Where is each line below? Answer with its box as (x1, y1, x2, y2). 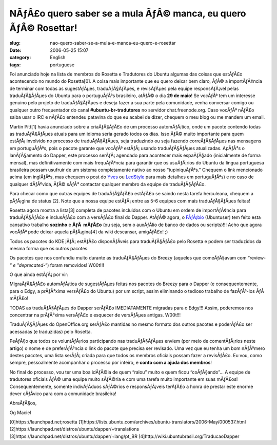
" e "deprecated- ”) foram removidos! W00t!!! (9, 262, 105, 268)
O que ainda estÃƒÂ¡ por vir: (9, 271, 69, 277)
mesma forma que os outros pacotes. (9, 245, 89, 251)
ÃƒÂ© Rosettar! (9, 22, 77, 33)
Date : (9, 47, 22, 53)
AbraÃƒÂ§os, (9, 400, 37, 406)
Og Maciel (9, 409, 31, 416)
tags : (9, 62, 21, 68)
